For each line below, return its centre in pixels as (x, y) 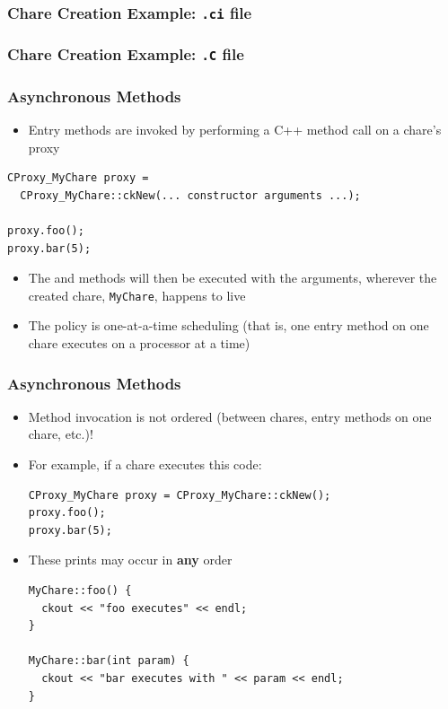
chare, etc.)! (61, 434)
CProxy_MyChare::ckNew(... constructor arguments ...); (190, 195)
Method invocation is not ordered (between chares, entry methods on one (230, 416)
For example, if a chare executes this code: (145, 464)
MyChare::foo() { (80, 591)
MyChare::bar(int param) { (109, 661)
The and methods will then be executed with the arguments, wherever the (233, 278)
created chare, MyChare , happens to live (137, 295)
